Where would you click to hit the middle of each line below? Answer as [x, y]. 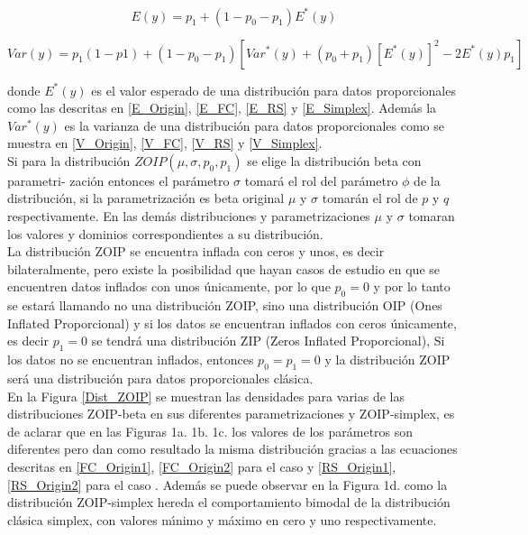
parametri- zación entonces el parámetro [118, 180]
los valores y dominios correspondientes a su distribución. [165, 233]
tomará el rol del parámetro [321, 180]
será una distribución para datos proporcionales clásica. [160, 378]
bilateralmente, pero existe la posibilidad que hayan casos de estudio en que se [224, 268]
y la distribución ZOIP [387, 360]
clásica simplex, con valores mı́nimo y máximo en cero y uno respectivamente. [222, 519]
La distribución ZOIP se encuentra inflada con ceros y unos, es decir [196, 251]
